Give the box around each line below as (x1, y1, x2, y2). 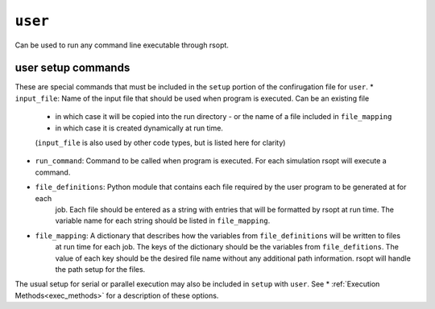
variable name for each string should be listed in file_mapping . (55, 216, 271, 225)
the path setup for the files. (55, 264, 146, 274)
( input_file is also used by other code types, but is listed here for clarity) (35, 138, 286, 148)
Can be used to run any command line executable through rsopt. (14, 40, 230, 50)
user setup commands (14, 61, 130, 75)
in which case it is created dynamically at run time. (55, 123, 223, 133)
